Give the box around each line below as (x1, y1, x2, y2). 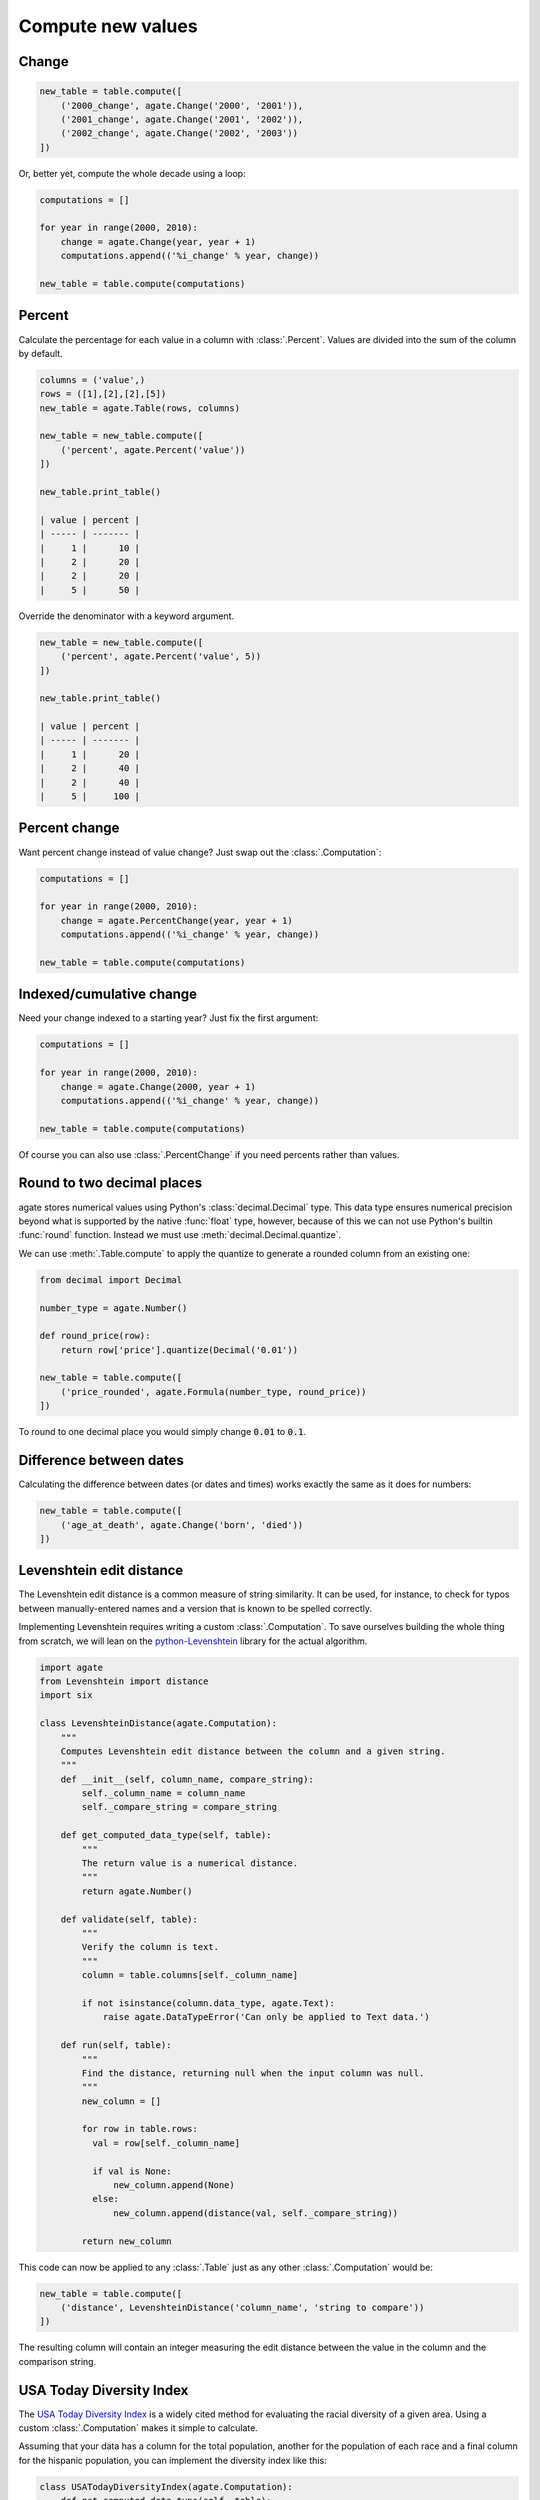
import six (39, 1690, 93, 1701)
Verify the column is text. (81, 1941, 220, 1953)
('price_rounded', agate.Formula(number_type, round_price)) (60, 1386, 367, 1397)
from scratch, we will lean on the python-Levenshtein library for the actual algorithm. (18, 1635, 368, 1647)
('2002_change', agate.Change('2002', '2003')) (60, 128, 299, 139)
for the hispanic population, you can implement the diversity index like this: (18, 2454, 327, 2466)
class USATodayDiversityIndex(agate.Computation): (39, 2481, 294, 2492)
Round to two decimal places (18, 1175, 203, 1192)
